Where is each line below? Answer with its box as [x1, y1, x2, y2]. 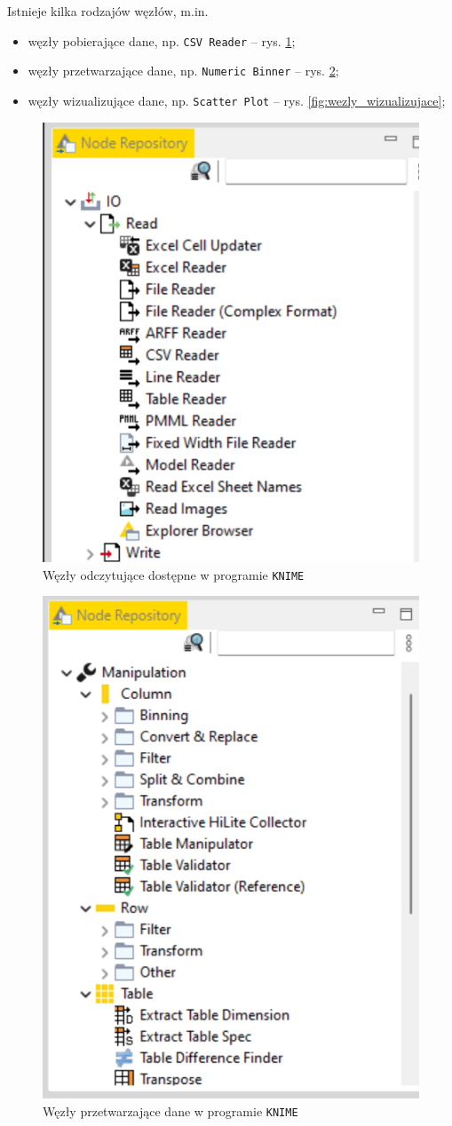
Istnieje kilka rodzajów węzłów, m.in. [7, 2, 209, 20]
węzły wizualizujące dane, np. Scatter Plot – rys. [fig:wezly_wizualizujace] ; [28, 91, 446, 109]
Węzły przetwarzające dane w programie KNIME [43, 1101, 298, 1120]
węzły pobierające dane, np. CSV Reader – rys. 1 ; [28, 31, 296, 50]
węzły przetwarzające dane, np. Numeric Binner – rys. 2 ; [28, 61, 339, 80]
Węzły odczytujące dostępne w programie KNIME [43, 565, 305, 583]
